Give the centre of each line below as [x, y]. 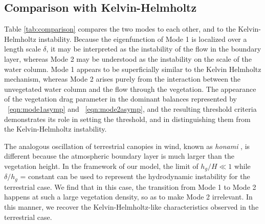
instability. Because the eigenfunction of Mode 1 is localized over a [143, 39]
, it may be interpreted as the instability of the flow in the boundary [154, 49]
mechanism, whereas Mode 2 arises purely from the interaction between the [123, 79]
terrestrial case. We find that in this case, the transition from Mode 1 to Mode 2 [130, 186]
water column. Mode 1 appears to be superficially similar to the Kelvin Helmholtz [133, 69]
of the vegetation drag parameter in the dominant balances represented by [120, 99]
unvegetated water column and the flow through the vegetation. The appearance [130, 89]
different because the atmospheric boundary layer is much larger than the [119, 156]
